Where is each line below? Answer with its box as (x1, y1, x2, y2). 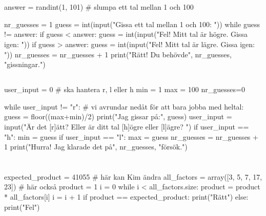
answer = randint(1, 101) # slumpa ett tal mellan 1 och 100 (4, 2, 194, 12)
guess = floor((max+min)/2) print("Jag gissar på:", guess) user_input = (4, 111, 232, 122)
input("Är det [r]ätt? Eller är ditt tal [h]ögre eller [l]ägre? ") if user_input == (4, 121, 249, 132)
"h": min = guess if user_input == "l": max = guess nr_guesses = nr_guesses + (4, 131, 258, 142)
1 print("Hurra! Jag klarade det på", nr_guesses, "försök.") (4, 141, 188, 152)
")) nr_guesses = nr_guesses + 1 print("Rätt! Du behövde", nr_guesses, (4, 49, 232, 59)
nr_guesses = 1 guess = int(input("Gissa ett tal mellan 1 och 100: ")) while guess (4, 18, 260, 29)
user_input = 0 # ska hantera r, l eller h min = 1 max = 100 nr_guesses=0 (4, 84, 245, 95)
